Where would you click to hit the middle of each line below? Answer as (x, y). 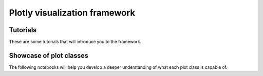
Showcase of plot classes (49, 55)
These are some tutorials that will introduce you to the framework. (75, 42)
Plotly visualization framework (72, 13)
